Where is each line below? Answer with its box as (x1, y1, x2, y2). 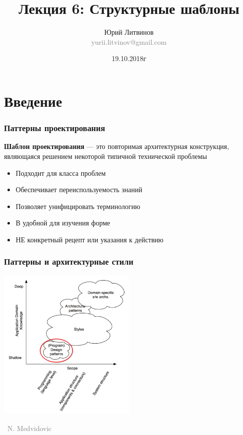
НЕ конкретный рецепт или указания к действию (15, 234, 164, 244)
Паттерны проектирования (4, 122, 105, 134)
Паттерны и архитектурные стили (4, 255, 133, 268)
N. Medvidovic (7, 423, 52, 433)
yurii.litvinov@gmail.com (91, 36, 167, 47)
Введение (4, 90, 62, 111)
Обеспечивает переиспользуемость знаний (15, 184, 143, 195)
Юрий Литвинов (104, 27, 154, 37)
